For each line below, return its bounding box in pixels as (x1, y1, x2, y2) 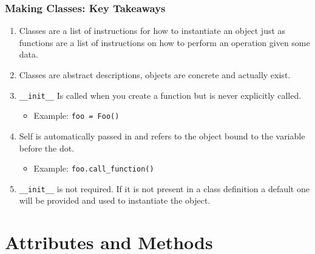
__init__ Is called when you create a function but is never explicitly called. (19, 89, 302, 101)
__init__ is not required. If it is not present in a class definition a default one (19, 182, 310, 195)
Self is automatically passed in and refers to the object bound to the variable (19, 129, 305, 142)
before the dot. (19, 141, 75, 154)
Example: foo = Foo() (33, 109, 120, 122)
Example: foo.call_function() (33, 162, 154, 175)
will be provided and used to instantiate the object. (19, 194, 211, 207)
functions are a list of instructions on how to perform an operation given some (19, 36, 310, 48)
